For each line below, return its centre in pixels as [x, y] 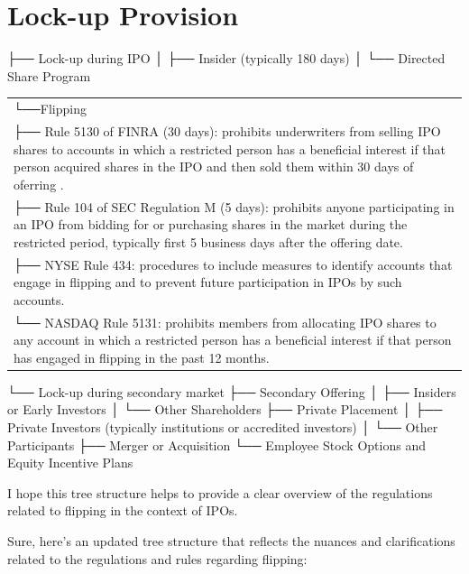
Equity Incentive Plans [70, 463]
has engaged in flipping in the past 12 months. [142, 357]
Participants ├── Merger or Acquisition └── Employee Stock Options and [216, 444]
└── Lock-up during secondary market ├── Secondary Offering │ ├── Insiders [232, 391]
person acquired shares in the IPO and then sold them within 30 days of [214, 167]
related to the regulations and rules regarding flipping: [157, 558]
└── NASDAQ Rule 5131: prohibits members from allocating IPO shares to [225, 322]
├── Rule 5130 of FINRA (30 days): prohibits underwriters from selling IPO [227, 130]
